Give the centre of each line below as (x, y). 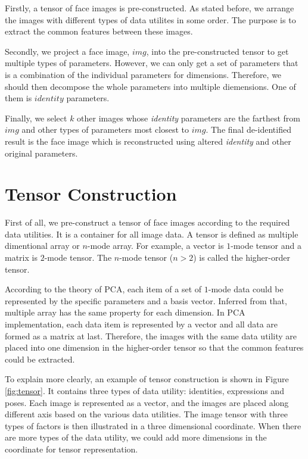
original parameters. (41, 153)
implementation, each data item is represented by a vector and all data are (141, 324)
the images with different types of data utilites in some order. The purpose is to (150, 19)
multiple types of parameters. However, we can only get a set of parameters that (152, 63)
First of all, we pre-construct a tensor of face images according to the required (147, 222)
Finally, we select (36, 118)
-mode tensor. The (78, 257)
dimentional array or (42, 246)
